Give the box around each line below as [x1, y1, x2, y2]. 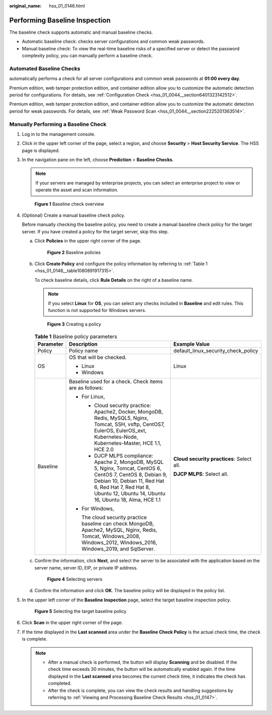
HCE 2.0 [94, 446, 114, 453]
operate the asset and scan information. [35, 187, 118, 193]
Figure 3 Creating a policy [47, 321, 101, 327]
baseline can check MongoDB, [81, 520, 154, 527]
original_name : [9, 3, 42, 9]
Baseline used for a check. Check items [69, 378, 163, 385]
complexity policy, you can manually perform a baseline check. [22, 53, 153, 59]
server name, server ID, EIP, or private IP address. [34, 565, 138, 571]
